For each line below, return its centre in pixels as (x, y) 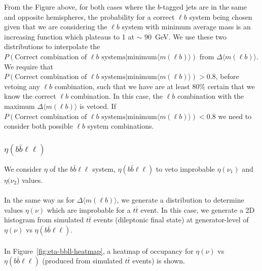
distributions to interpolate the (52, 46)
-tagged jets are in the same (203, 7)
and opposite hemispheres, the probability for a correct (89, 16)
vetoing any (22, 86)
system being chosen (221, 16)
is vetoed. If (98, 106)
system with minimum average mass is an (186, 27)
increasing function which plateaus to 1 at (69, 36)
